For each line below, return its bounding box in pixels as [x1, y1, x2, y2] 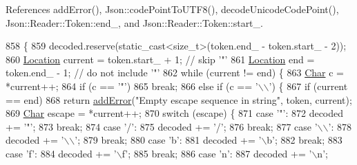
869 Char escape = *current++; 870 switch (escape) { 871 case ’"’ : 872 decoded [6, 106, 344, 120]
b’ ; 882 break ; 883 [267, 133, 342, 147]
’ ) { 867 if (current [269, 78, 348, 93]
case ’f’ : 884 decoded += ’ [6, 146, 117, 160]
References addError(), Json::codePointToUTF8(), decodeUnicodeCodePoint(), [6, 2, 339, 16]
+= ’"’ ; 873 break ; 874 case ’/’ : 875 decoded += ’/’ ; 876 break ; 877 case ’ [6, 119, 318, 133]
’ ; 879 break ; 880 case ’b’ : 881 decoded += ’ [75, 133, 262, 147]
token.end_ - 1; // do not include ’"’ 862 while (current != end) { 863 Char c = [6, 65, 344, 80]
